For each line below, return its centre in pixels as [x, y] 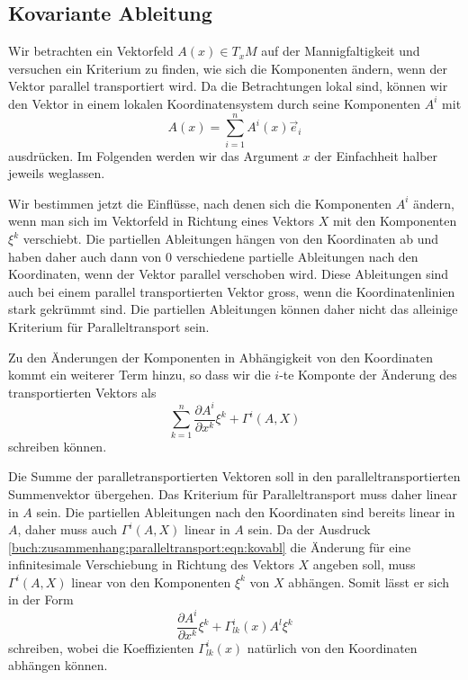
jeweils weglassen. [57, 173]
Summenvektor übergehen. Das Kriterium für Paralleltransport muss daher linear [233, 493]
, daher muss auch [67, 529]
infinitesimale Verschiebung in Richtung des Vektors [151, 564]
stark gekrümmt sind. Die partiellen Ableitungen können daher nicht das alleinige [233, 309]
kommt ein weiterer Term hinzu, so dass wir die [139, 375]
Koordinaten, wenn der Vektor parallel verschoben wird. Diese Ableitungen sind [229, 274]
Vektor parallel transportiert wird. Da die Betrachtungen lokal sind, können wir [228, 86]
